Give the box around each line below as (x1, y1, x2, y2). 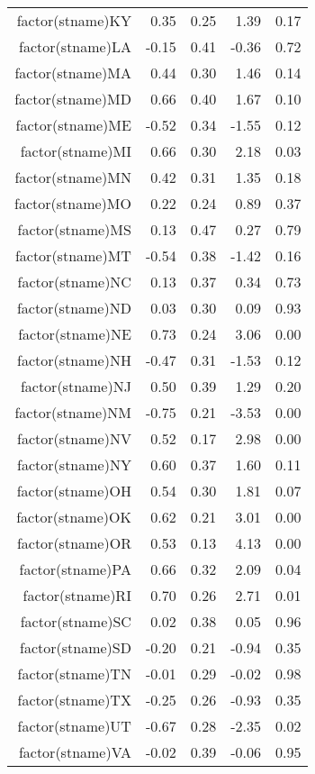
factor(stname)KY (16, 10, 131, 31)
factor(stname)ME (15, 114, 131, 135)
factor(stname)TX (17, 689, 131, 710)
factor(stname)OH (16, 480, 131, 501)
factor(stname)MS (17, 219, 131, 240)
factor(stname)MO (14, 193, 131, 214)
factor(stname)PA (19, 559, 131, 579)
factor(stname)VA (18, 742, 131, 762)
